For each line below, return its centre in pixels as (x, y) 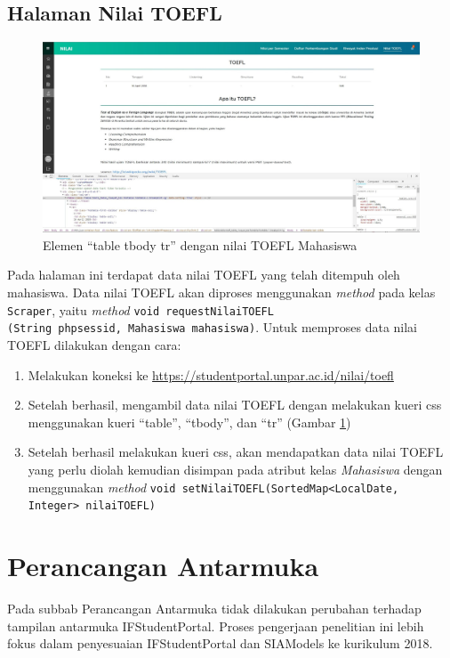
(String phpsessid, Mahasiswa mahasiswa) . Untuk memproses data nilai (213, 327)
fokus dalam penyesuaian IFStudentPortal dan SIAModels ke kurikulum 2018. (220, 643)
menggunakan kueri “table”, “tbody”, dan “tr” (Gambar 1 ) (189, 422)
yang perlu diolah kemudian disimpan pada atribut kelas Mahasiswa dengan (235, 469)
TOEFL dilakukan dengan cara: (94, 344)
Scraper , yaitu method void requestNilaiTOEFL (141, 309)
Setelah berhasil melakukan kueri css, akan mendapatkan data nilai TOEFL (236, 452)
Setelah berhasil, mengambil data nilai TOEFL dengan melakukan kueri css (235, 405)
